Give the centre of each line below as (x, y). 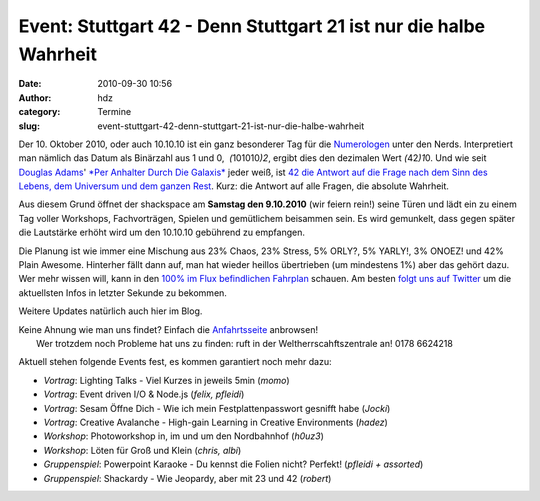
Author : (35, 97)
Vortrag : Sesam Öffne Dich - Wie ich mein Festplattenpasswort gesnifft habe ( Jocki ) (217, 408)
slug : (29, 126)
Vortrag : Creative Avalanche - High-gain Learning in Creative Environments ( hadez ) (216, 422)
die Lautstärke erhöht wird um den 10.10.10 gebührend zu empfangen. (161, 232)
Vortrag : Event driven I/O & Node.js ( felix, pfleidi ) (144, 394)
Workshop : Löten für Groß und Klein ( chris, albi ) (142, 450)
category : (39, 112)
